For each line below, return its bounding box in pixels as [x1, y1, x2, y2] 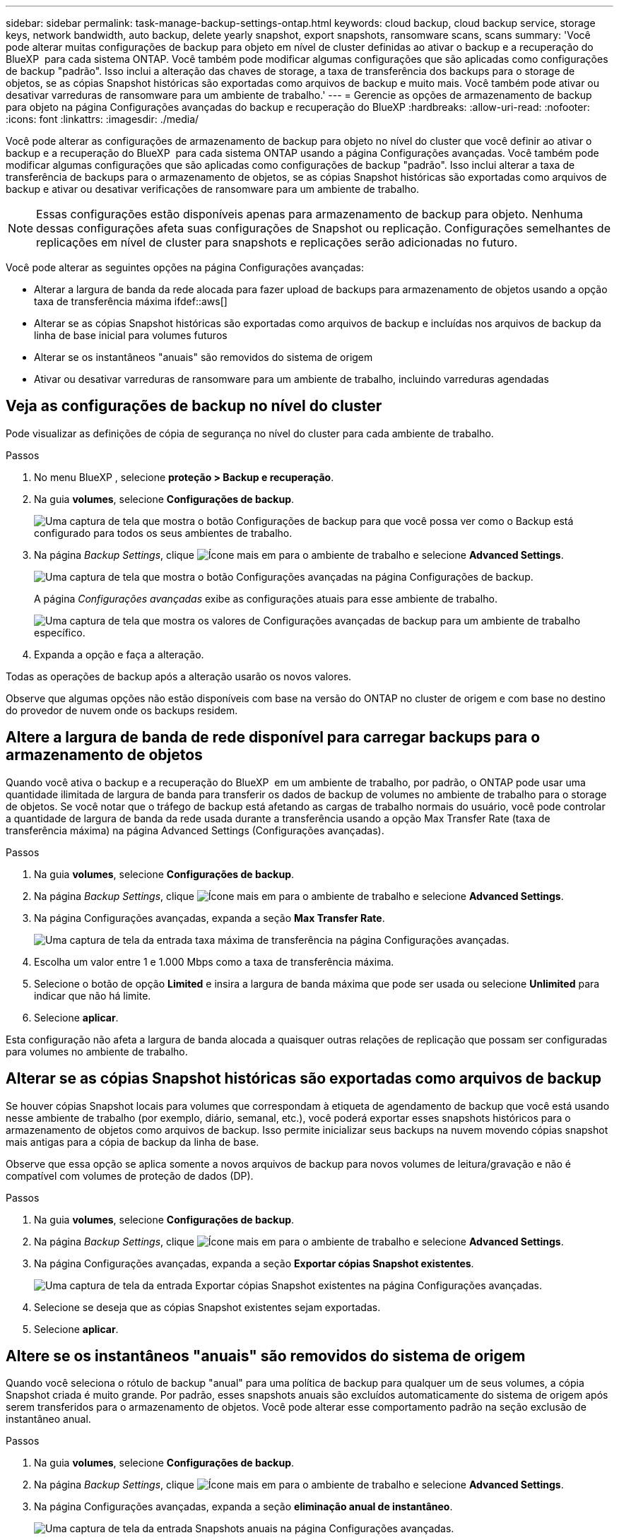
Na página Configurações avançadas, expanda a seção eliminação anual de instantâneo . [34, 1500, 453, 1513]
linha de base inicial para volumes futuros [34, 329, 228, 341]
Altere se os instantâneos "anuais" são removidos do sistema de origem [6, 1346, 526, 1365]
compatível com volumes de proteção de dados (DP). [6, 1169, 254, 1182]
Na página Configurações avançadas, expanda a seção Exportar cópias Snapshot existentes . [34, 1257, 474, 1269]
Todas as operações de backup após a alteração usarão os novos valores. [6, 670, 352, 682]
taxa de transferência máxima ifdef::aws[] [34, 295, 228, 307]
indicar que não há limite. [34, 989, 151, 1002]
